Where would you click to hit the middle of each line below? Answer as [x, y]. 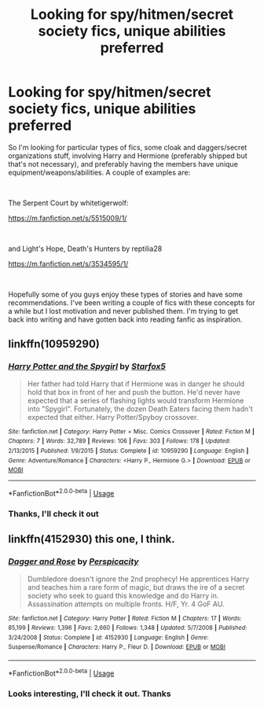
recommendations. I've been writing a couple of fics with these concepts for [132, 302]
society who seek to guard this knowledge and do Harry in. [123, 595]
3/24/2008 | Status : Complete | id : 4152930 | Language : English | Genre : [108, 637]
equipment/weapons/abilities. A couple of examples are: [99, 172]
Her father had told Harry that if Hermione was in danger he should [136, 384]
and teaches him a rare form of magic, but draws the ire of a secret [136, 587]
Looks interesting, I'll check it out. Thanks [90, 694]
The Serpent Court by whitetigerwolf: [68, 203]
